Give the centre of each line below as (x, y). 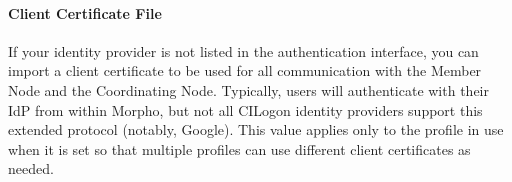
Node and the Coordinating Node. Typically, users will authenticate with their (248, 89)
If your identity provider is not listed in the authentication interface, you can (243, 50)
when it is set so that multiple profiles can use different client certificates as (239, 148)
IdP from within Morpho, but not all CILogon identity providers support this (245, 109)
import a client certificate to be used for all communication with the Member (245, 70)
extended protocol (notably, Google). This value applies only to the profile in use (256, 129)
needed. (31, 168)
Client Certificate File (85, 12)
